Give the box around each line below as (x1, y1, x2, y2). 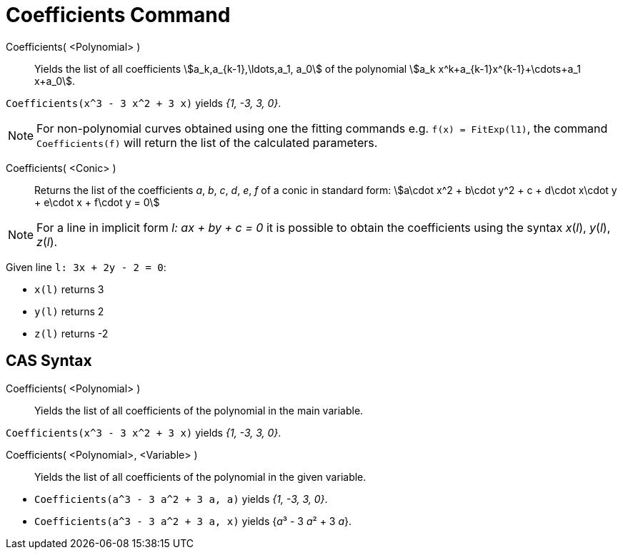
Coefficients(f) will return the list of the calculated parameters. (36, 135, 378, 150)
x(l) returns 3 (34, 282, 104, 295)
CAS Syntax (6, 352, 92, 370)
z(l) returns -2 (34, 327, 109, 340)
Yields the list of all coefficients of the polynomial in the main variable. (34, 404, 364, 417)
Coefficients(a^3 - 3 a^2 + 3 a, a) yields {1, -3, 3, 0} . (34, 492, 328, 505)
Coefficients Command (6, 3, 231, 27)
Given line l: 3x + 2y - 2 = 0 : (6, 260, 166, 273)
